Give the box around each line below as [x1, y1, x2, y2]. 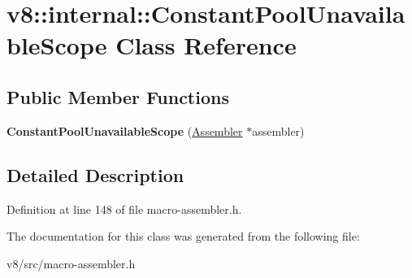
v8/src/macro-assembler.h [7, 254, 136, 271]
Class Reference [115, 28, 297, 62]
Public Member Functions [7, 84, 229, 109]
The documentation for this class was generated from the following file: [7, 228, 360, 245]
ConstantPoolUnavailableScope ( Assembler [7, 122, 243, 139]
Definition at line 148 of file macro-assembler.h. [7, 200, 242, 217]
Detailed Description [7, 162, 184, 187]
